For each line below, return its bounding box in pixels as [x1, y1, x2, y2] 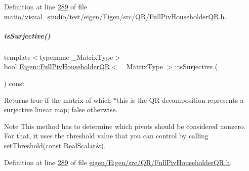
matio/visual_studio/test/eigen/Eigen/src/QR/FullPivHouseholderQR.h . [4, 11, 227, 21]
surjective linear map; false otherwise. [4, 104, 118, 115]
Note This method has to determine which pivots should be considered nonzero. [4, 121, 246, 131]
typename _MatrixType [40, 51, 113, 62]
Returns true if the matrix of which [4, 94, 111, 105]
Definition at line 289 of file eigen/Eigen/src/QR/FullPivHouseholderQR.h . [4, 157, 232, 167]
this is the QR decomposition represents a [117, 94, 244, 105]
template [4, 51, 31, 62]
